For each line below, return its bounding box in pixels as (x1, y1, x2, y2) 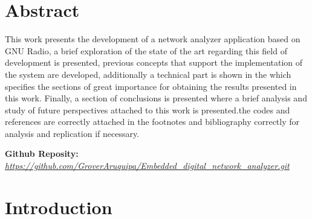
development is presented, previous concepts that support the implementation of (5, 56, 303, 69)
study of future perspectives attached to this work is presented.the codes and (5, 103, 290, 116)
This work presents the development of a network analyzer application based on (5, 33, 301, 45)
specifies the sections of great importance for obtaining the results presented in (5, 80, 297, 92)
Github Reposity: (5, 147, 79, 160)
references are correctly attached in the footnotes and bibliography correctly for (5, 115, 300, 128)
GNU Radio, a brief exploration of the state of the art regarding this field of (5, 44, 287, 57)
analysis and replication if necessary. (5, 127, 140, 139)
